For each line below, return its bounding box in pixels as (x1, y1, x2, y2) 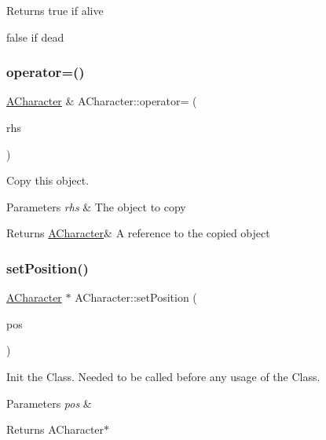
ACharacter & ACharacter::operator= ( (6, 93, 197, 109)
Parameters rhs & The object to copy (6, 198, 186, 214)
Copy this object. (6, 172, 90, 189)
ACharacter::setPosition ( (75, 289, 197, 306)
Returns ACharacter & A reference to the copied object (6, 225, 270, 241)
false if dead (6, 28, 64, 45)
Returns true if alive (6, 2, 104, 18)
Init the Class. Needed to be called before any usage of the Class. (6, 368, 321, 384)
